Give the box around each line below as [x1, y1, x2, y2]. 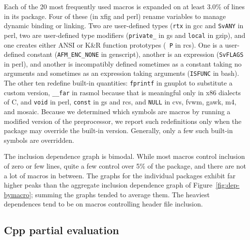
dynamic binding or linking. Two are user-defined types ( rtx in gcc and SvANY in [4, 20, 244, 31]
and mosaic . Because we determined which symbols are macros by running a [4, 106, 231, 117]
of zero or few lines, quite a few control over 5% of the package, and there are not [4, 161, 246, 171]
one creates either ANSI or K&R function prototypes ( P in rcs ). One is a [4, 39, 223, 50]
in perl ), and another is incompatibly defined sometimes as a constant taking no [4, 58, 242, 69]
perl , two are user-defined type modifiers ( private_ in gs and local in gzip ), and [4, 30, 246, 40]
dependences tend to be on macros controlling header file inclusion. [4, 199, 203, 209]
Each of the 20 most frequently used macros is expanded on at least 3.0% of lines [4, 1, 245, 11]
